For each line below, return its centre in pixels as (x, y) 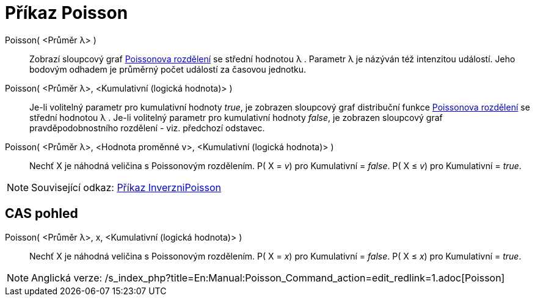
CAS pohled (42, 214)
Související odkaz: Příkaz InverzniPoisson (126, 187)
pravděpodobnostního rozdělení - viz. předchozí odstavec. (147, 128)
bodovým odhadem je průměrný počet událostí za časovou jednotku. (168, 69)
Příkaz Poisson (67, 13)
